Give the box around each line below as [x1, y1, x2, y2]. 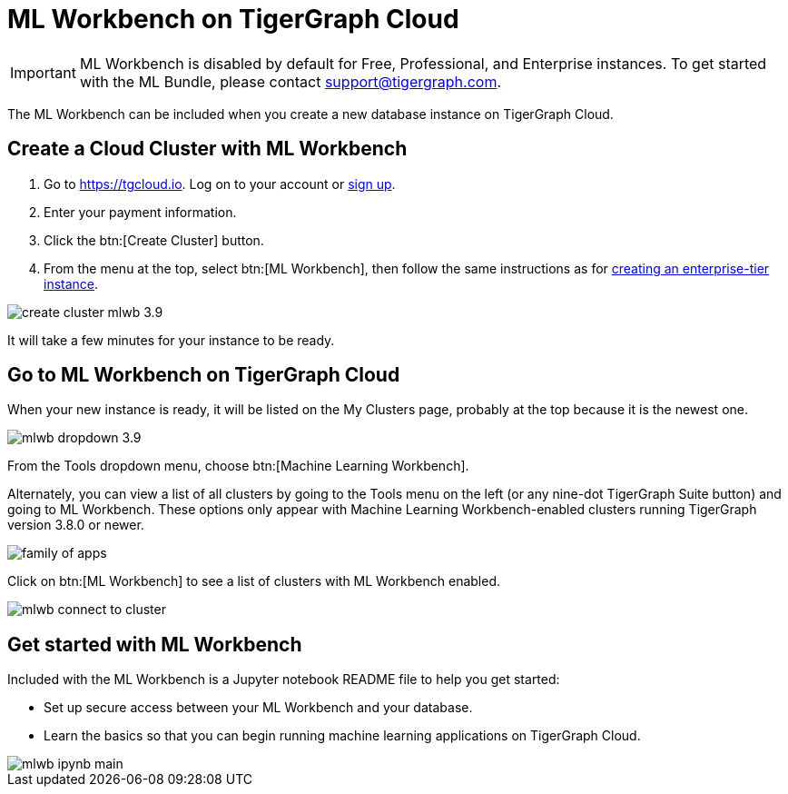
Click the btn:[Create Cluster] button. [44, 232, 264, 248]
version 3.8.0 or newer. [7, 517, 144, 533]
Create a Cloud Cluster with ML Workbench [7, 137, 408, 161]
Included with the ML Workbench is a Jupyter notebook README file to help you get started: [7, 671, 560, 688]
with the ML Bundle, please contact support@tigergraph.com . [79, 72, 502, 91]
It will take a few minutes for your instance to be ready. [7, 332, 335, 348]
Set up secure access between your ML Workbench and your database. [44, 700, 473, 716]
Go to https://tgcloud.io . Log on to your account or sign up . [44, 175, 396, 192]
